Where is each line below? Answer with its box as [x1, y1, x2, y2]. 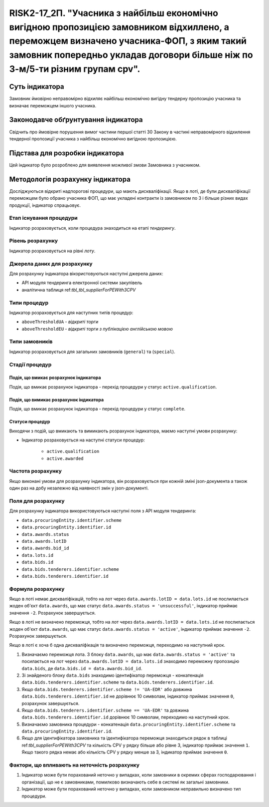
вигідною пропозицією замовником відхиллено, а [9, 21, 229, 32]
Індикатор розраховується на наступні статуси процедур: [21, 437, 145, 443]
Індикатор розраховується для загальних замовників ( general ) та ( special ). [9, 349, 175, 355]
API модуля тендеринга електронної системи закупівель [21, 280, 142, 286]
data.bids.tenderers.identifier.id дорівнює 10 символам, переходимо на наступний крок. [21, 714, 230, 720]
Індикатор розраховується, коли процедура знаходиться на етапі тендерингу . [9, 225, 176, 231]
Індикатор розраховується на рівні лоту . [9, 248, 96, 254]
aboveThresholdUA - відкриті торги [21, 319, 99, 325]
